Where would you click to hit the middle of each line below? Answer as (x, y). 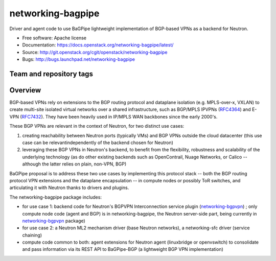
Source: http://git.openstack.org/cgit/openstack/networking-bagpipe (95, 52)
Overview (25, 90)
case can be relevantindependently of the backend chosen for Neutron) (98, 143)
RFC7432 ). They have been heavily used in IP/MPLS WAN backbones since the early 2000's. (120, 116)
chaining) (32, 235)
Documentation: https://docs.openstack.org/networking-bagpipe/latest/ (98, 45)
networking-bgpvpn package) (54, 221)
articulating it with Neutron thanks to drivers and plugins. (69, 188)
